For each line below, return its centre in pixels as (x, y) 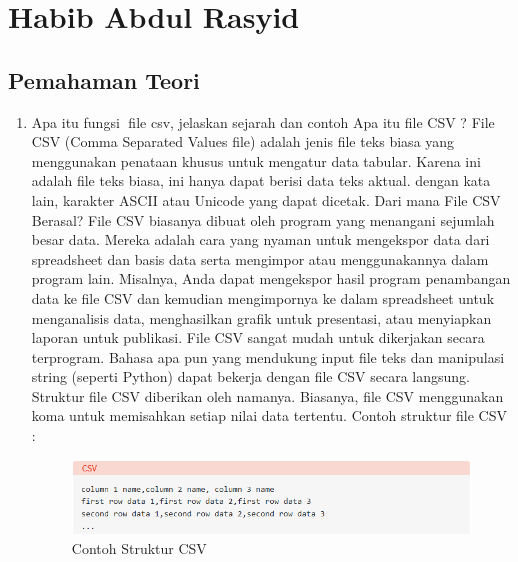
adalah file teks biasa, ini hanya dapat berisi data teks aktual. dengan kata (261, 180)
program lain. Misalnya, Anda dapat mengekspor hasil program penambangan (271, 278)
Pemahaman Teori (104, 79)
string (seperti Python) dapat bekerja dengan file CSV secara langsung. (250, 376)
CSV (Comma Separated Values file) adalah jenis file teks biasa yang (243, 141)
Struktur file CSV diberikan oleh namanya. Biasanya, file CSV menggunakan (267, 395)
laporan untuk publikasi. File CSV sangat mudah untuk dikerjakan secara (258, 337)
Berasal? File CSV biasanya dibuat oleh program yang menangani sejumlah (263, 219)
